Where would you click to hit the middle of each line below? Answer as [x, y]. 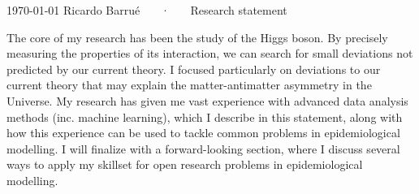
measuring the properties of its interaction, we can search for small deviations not [210, 53]
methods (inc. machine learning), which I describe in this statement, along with [205, 116]
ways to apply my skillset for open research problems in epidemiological [185, 164]
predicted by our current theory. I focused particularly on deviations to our [194, 69]
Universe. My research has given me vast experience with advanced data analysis [207, 100]
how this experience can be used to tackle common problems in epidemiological [203, 133]
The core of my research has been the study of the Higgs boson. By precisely [197, 37]
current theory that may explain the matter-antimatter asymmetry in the [189, 85]
